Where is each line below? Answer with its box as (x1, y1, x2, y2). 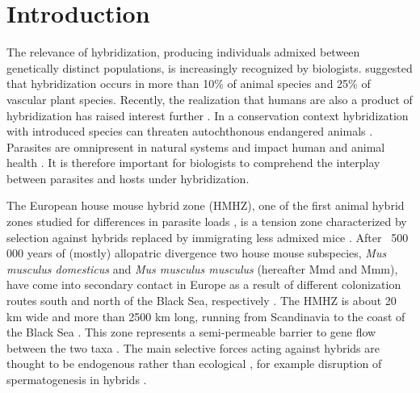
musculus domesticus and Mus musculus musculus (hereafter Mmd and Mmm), (6, 260, 398, 277)
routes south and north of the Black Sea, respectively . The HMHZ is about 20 (6, 292, 397, 309)
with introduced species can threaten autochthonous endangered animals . (6, 123, 373, 140)
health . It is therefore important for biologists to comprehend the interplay (6, 154, 380, 171)
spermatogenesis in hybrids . (6, 371, 147, 387)
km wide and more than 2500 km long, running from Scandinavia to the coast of (6, 307, 405, 324)
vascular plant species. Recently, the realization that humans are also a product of (6, 90, 413, 107)
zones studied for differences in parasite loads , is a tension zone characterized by (6, 213, 407, 230)
